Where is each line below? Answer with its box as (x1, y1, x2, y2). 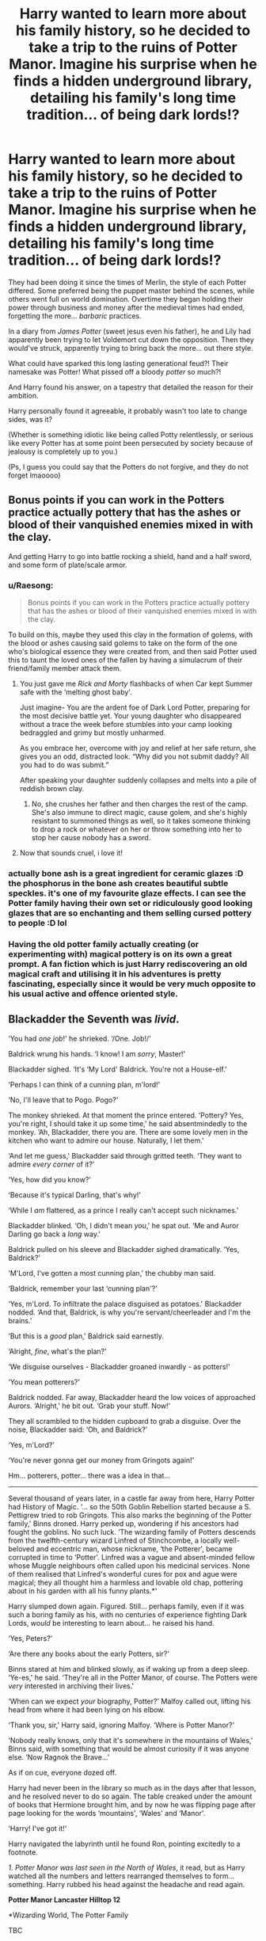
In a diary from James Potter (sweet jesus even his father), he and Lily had (8, 326, 251, 336)
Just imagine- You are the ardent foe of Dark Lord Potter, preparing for (19, 702, 251, 713)
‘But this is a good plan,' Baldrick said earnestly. (8, 1331, 165, 1341)
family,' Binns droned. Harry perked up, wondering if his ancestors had (8, 1518, 239, 1528)
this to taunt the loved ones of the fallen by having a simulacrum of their (8, 655, 243, 665)
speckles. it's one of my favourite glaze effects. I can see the (8, 888, 246, 899)
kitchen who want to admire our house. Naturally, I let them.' (8, 1136, 204, 1145)
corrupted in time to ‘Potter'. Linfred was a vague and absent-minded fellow (8, 1552, 255, 1562)
